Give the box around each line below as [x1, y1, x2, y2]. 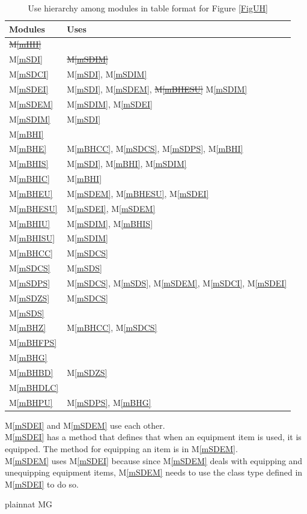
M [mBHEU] [9, 187, 53, 199]
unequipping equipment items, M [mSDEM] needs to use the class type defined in [5, 466, 303, 479]
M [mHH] [9, 38, 41, 50]
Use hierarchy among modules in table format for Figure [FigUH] [28, 2, 268, 14]
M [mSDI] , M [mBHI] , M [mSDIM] [67, 157, 187, 170]
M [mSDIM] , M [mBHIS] [67, 217, 153, 229]
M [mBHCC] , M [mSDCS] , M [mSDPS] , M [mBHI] [67, 142, 243, 155]
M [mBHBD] [9, 366, 53, 378]
